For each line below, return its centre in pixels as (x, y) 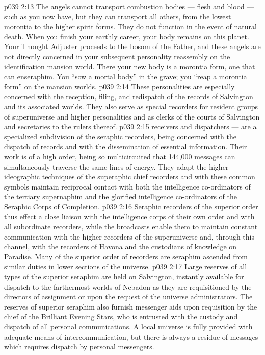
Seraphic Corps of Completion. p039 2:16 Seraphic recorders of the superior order (131, 206)
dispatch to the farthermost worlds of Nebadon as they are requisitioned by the (128, 286)
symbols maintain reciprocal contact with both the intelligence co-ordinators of (127, 186)
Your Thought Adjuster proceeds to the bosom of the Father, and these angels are (132, 46)
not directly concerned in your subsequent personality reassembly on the (117, 56)
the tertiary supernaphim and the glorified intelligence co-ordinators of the (121, 196)
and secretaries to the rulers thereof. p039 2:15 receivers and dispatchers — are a (130, 126)
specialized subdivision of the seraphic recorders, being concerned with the (120, 136)
